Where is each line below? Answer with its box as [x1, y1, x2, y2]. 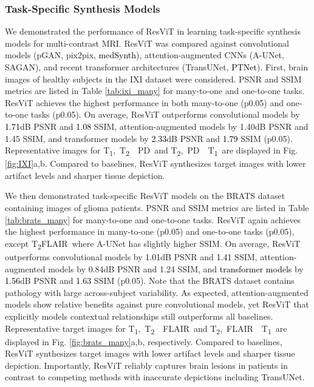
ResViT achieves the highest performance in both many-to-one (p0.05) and [5, 96, 284, 109]
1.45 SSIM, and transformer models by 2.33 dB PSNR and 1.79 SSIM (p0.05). [5, 132, 293, 144]
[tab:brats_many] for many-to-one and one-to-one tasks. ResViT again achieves [5, 213, 301, 226]
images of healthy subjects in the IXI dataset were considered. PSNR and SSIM [5, 72, 302, 85]
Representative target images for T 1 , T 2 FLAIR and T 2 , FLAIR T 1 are [5, 321, 287, 336]
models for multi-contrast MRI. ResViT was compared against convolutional [5, 36, 289, 49]
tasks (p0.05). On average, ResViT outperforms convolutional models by [30, 108, 300, 121]
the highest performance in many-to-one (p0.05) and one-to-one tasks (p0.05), [5, 225, 295, 238]
